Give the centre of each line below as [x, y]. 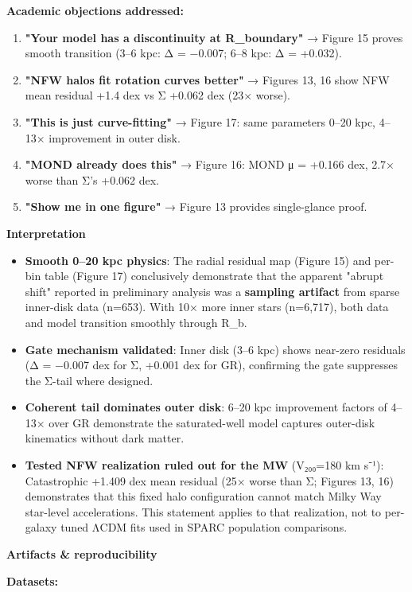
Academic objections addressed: [95, 10]
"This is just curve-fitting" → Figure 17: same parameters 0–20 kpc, [200, 121]
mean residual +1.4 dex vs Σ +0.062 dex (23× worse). [157, 95]
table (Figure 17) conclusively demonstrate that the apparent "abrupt [214, 276]
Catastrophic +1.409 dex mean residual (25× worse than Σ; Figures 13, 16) [209, 480]
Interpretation [46, 233]
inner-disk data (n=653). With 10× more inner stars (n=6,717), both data [207, 307]
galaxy [41, 527]
